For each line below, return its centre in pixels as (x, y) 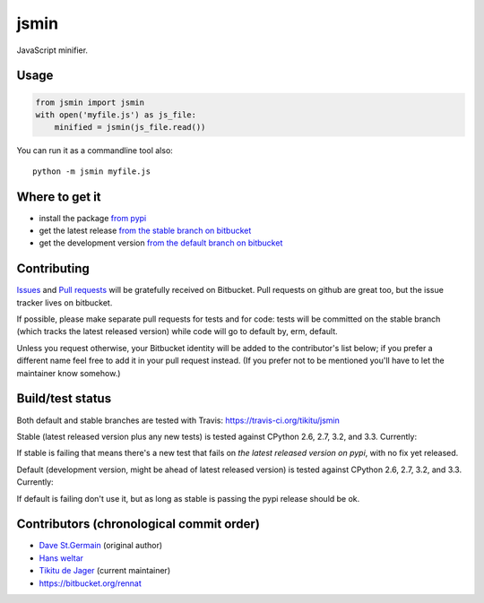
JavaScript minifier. (52, 50)
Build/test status (64, 399)
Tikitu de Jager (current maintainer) (104, 571)
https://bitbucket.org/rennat (91, 583)
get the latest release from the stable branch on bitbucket (145, 230)
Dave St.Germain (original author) (101, 546)
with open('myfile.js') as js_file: (116, 115)
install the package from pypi (93, 218)
